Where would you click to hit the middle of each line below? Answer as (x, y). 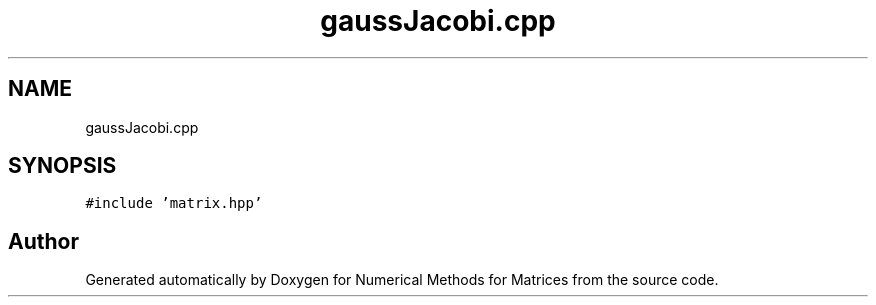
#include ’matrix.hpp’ (174, 203)
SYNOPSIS (62, 166)
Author (43, 241)
